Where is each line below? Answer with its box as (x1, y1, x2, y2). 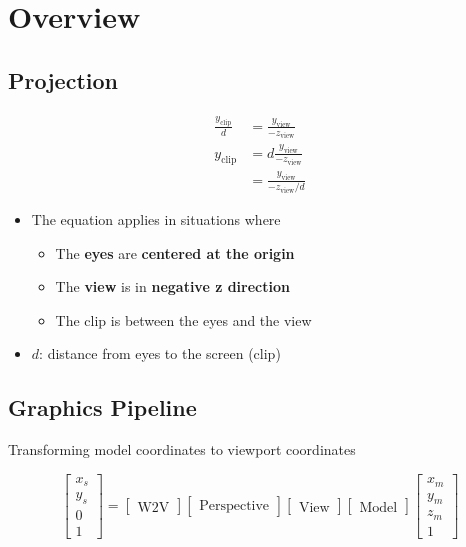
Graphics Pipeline (8, 392, 197, 423)
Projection (8, 64, 118, 95)
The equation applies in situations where (31, 209, 281, 230)
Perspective (199, 499, 270, 513)
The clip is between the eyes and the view (55, 309, 312, 330)
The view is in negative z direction (55, 276, 290, 297)
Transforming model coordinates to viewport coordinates (8, 439, 356, 460)
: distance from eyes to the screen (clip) (39, 343, 281, 364)
